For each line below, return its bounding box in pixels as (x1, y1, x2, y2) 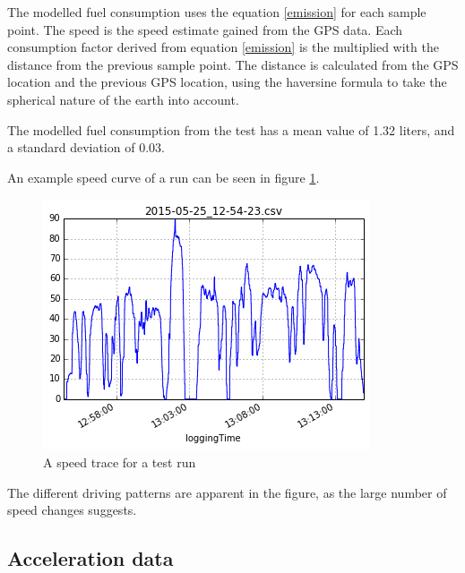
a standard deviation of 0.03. (7, 138, 165, 157)
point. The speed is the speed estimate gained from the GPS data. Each (7, 20, 403, 38)
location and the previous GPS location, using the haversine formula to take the (7, 73, 447, 91)
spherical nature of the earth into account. (7, 90, 239, 108)
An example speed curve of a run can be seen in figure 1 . (7, 167, 320, 186)
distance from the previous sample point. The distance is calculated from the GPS (7, 55, 459, 73)
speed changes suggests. (7, 500, 137, 519)
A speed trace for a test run (43, 452, 196, 471)
